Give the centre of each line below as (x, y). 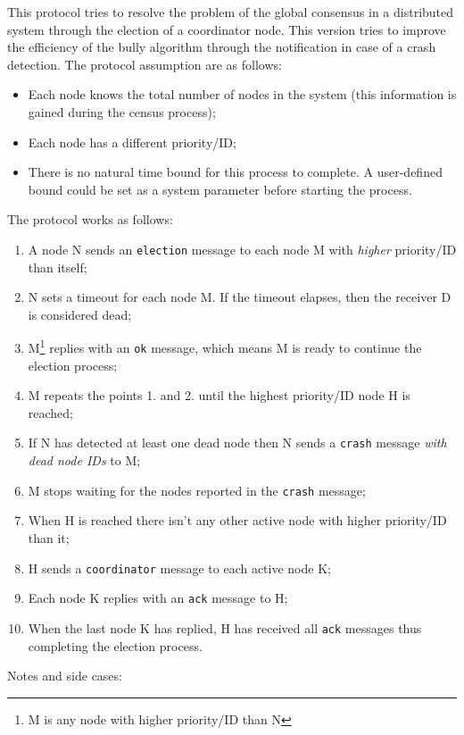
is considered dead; (80, 314)
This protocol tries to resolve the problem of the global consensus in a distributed (231, 12)
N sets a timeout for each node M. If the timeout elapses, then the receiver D (240, 297)
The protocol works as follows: (90, 219)
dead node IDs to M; (84, 460)
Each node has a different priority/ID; (132, 142)
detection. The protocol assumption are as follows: (145, 64)
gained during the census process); (122, 111)
